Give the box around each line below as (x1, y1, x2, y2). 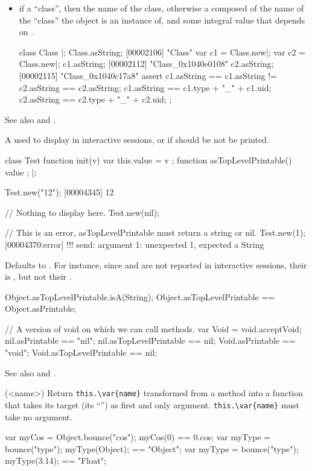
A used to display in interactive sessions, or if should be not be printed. (5, 133, 269, 146)
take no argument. (5, 410, 72, 423)
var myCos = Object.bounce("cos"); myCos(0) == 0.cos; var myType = (5, 431, 271, 443)
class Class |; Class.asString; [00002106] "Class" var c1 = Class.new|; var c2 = (19, 45, 305, 58)
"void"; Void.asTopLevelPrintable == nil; (5, 346, 158, 359)
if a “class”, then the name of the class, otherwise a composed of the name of (19, 2, 304, 14)
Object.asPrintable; (5, 302, 77, 315)
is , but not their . (5, 270, 72, 283)
